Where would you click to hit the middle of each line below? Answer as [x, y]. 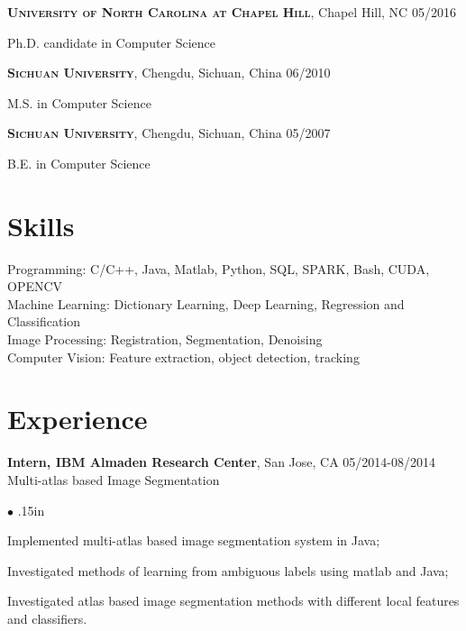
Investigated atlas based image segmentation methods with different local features [233, 601]
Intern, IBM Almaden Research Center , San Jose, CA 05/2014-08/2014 [222, 462]
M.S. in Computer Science [79, 102]
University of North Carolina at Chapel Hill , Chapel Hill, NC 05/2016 [232, 12]
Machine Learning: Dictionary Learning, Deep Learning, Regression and [206, 303]
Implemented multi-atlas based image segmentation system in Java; [194, 540]
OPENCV [35, 286]
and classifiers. [47, 618]
